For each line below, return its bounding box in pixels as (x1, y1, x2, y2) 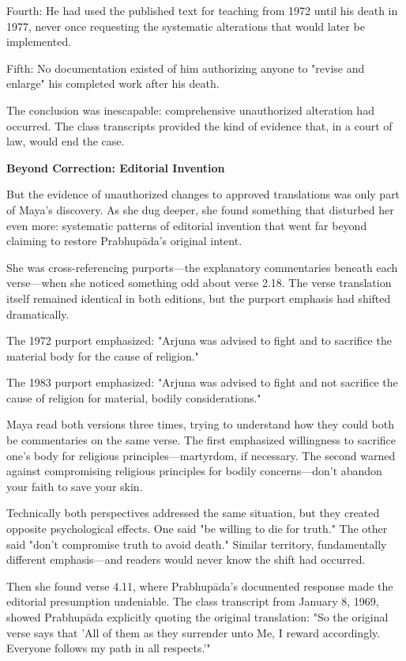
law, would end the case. (6, 133, 125, 149)
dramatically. (6, 305, 70, 322)
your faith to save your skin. (6, 478, 143, 494)
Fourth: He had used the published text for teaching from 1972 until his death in (6, 2, 398, 18)
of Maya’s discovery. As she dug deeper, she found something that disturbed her (6, 201, 394, 217)
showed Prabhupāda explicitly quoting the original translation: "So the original (6, 609, 389, 625)
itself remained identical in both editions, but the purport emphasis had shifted (6, 289, 391, 306)
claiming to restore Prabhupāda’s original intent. (6, 232, 242, 249)
